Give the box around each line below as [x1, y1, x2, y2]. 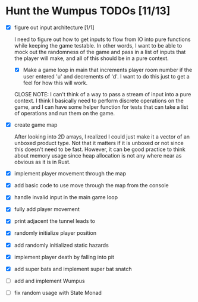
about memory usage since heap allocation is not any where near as [14, 152, 182, 159]
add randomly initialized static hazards [14, 241, 109, 248]
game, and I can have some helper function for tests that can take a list [14, 103, 188, 111]
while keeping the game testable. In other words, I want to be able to [14, 42, 183, 49]
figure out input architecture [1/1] [14, 24, 95, 31]
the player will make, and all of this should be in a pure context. [14, 55, 169, 62]
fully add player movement [14, 206, 80, 213]
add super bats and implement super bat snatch [14, 265, 132, 272]
